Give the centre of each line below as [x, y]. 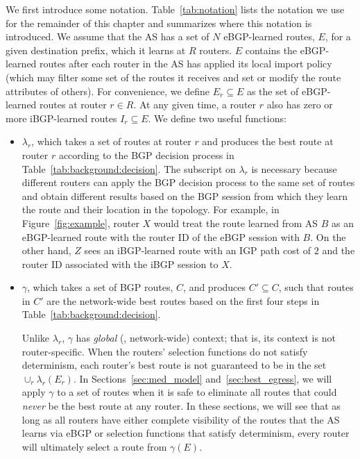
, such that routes [316, 287]
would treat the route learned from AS [236, 223]
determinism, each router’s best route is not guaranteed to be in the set [174, 365]
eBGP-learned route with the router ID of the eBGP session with [161, 236]
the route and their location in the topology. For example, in [151, 209]
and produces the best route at [268, 141]
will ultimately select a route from [94, 446]
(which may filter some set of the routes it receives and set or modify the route [173, 77]
